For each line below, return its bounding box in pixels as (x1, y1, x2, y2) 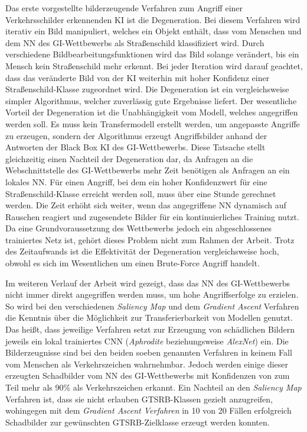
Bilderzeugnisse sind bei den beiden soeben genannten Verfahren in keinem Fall (5, 346, 292, 359)
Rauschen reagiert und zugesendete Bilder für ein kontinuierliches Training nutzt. (5, 210, 299, 223)
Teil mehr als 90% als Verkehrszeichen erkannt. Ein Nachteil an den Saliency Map (5, 381, 302, 393)
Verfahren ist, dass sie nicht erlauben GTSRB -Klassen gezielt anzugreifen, (5, 392, 273, 405)
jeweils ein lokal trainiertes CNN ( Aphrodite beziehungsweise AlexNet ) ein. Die (5, 334, 289, 347)
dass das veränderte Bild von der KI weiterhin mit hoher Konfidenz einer (5, 71, 270, 83)
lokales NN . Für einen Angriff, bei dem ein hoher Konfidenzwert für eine (5, 175, 267, 188)
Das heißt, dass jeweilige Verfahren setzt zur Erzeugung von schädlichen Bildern (5, 323, 295, 336)
